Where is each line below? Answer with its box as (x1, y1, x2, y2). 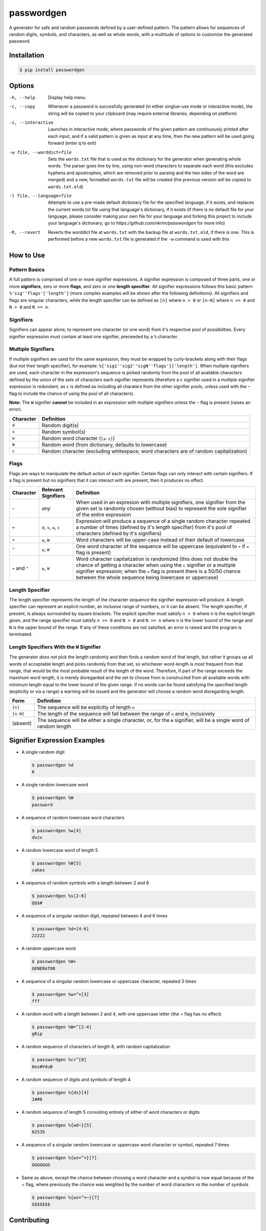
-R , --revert (9, 229, 41, 235)
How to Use (9, 251, 45, 259)
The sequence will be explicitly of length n (37, 704, 135, 711)
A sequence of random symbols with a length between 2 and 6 (21, 880, 149, 886)
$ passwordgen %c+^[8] (32, 1057, 87, 1063)
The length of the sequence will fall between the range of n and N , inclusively (37, 711, 215, 717)
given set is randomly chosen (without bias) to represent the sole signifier (75, 505, 247, 512)
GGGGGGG (32, 1162, 50, 1167)
